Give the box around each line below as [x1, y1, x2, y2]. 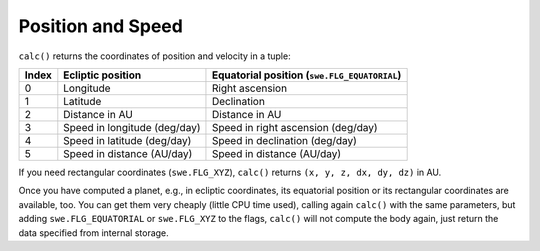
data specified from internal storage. [18, 226, 169, 239]
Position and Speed [18, 15, 184, 37]
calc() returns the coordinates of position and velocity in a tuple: [18, 50, 291, 62]
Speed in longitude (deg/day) [63, 120, 201, 134]
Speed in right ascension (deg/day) [211, 120, 379, 134]
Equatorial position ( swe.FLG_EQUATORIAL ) [211, 68, 402, 82]
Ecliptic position [63, 68, 142, 82]
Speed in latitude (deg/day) [63, 133, 192, 147]
